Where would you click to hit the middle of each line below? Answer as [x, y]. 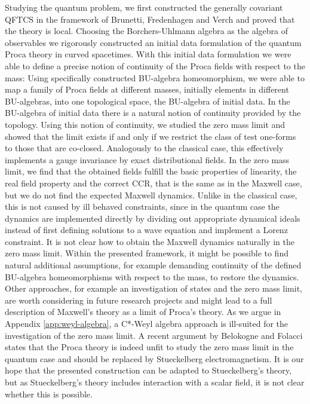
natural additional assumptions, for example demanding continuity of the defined [153, 265]
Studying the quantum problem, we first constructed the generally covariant [144, 7]
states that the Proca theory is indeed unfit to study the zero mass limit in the [149, 347]
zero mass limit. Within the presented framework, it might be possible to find [147, 253]
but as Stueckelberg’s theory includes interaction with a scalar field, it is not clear [155, 382]
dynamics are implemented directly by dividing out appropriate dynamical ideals [153, 218]
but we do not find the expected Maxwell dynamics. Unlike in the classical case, [151, 195]
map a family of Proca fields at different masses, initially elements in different [147, 89]
